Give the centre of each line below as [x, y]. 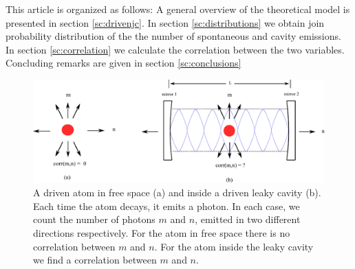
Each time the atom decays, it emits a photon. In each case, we [166, 206]
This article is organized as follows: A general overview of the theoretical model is [178, 9]
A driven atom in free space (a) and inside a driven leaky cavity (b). [177, 192]
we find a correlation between [95, 260]
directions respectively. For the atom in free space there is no [162, 233]
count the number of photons [94, 219]
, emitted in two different [248, 219]
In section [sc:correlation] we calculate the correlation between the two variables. [175, 49]
